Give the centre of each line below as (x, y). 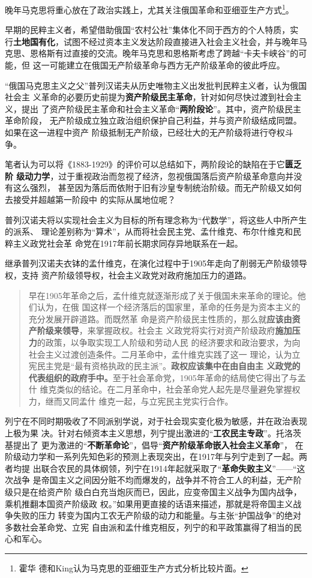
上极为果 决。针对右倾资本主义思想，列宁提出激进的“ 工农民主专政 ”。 (140, 433)
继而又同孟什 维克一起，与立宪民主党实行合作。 (139, 401)
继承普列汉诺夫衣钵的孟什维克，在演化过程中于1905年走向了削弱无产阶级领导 (156, 263)
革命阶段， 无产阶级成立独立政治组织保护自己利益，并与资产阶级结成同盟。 (153, 120)
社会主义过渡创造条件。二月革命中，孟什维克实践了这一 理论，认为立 (164, 354)
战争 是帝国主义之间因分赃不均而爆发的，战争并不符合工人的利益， (145, 480)
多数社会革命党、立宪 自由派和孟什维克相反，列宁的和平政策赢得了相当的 (149, 527)
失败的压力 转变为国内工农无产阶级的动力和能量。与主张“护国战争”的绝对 (157, 515)
